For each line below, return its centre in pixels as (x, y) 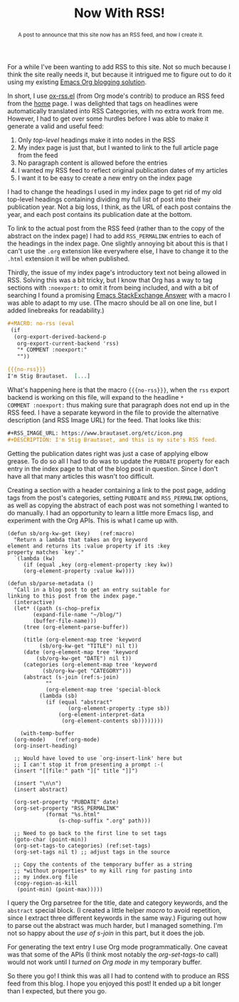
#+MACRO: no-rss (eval (41, 323)
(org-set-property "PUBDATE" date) (67, 802)
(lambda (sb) (58, 696)
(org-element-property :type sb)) (119, 708)
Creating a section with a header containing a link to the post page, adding (117, 490)
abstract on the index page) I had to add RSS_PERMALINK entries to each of (115, 236)
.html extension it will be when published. (69, 258)
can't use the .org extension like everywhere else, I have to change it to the (118, 250)
